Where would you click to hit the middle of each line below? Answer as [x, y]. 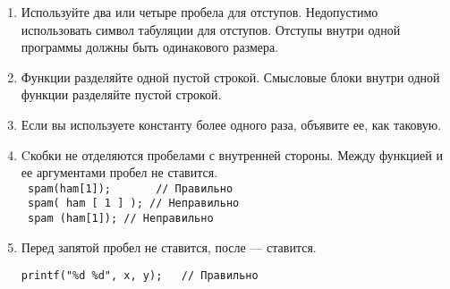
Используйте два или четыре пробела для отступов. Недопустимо [200, 12]
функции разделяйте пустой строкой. [121, 94]
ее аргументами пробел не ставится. [119, 172]
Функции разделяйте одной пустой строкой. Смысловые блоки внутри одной [230, 76]
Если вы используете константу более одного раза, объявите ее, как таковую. [231, 124]
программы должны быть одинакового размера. [150, 47]
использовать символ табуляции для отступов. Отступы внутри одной [211, 29]
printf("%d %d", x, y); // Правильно [140, 276]
